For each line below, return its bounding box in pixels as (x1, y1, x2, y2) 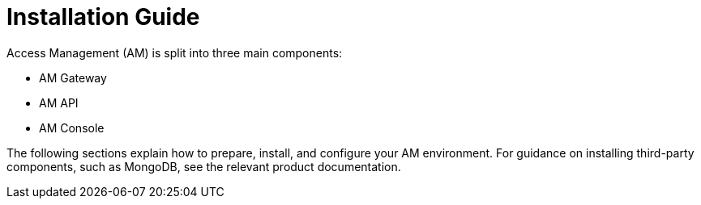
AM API (39, 95, 79, 110)
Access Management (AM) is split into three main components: (6, 45, 343, 60)
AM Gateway (39, 70, 107, 85)
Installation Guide (6, 3, 200, 31)
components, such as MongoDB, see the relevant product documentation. (6, 159, 401, 174)
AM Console (39, 120, 105, 135)
